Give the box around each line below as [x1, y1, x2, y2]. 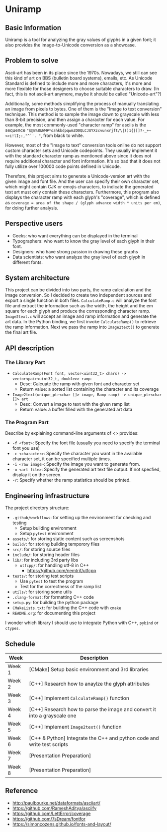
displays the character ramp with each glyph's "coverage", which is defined [5, 194, 160, 200]
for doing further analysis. [5, 205, 59, 211]
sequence [5, 127, 26, 133]
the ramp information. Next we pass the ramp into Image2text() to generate [5, 324, 160, 330]
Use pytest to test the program [19, 578, 83, 584]
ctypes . [5, 625, 20, 631]
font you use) [12, 445, 40, 451]
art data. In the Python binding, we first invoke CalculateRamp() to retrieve [5, 319, 157, 325]
